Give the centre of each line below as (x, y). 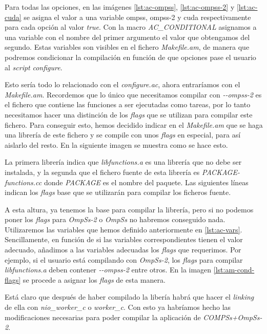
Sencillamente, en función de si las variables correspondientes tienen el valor (124, 239)
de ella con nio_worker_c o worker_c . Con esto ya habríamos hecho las (118, 307)
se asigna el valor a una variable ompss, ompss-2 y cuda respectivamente (137, 17)
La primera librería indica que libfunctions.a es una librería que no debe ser (123, 162)
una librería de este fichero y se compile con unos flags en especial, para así (123, 135)
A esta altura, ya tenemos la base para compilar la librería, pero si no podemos (129, 209)
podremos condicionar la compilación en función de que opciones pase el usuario (130, 57)
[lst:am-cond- (234, 270)
